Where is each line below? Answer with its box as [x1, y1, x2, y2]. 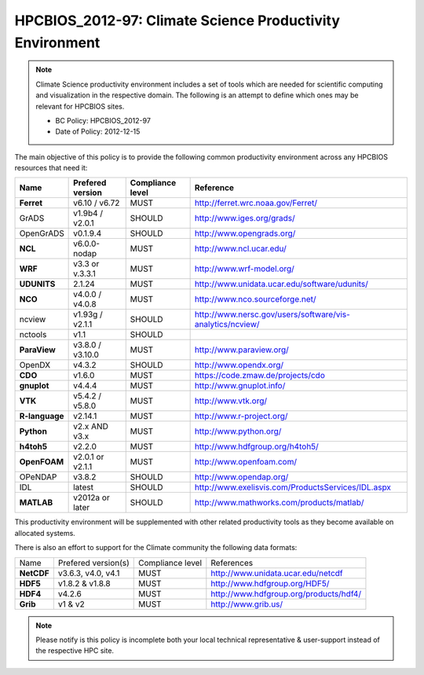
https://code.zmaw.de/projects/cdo [194, 370, 325, 381]
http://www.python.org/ [194, 426, 282, 437]
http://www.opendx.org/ [194, 360, 284, 371]
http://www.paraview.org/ [194, 344, 290, 355]
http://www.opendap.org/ [194, 471, 289, 482]
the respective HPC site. [35, 646, 114, 655]
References [210, 557, 254, 568]
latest [73, 482, 94, 493]
